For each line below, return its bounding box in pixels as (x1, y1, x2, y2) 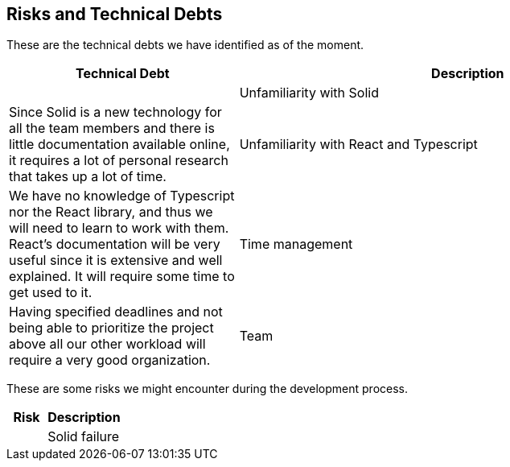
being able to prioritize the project (9, 320, 214, 337)
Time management (239, 236, 353, 253)
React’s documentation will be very (9, 236, 220, 253)
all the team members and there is (9, 120, 215, 137)
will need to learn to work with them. (9, 220, 229, 237)
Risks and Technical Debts (6, 4, 223, 24)
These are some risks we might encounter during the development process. (6, 382, 409, 396)
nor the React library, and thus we (9, 204, 213, 221)
